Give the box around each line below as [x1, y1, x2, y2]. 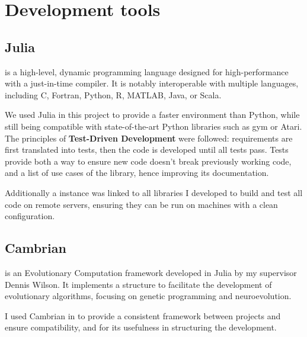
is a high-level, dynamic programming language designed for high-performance [5, 65, 289, 78]
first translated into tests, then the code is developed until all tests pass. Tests [5, 143, 289, 156]
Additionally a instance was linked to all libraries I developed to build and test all [5, 186, 303, 198]
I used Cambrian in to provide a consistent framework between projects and [5, 309, 281, 322]
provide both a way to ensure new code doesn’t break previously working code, [5, 155, 292, 167]
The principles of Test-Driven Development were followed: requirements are [5, 131, 293, 144]
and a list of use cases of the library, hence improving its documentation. [5, 166, 269, 179]
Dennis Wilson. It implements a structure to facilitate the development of [5, 278, 272, 290]
